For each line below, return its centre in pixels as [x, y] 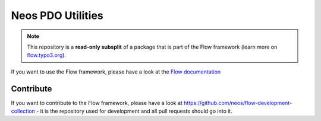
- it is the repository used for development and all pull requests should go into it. [134, 111]
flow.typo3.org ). [47, 55]
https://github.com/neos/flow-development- [238, 103]
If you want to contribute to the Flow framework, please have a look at [97, 103]
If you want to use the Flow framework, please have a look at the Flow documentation [116, 72]
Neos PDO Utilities [57, 15]
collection [23, 111]
